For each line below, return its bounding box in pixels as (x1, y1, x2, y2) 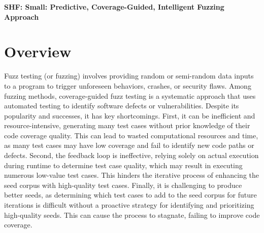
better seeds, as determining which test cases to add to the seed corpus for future (4, 189, 257, 200)
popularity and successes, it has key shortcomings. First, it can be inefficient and (4, 110, 255, 121)
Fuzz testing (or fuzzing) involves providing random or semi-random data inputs (4, 70, 254, 81)
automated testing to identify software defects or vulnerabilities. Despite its (4, 100, 239, 111)
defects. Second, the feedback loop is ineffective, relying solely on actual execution (4, 150, 259, 161)
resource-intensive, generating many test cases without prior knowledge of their (4, 120, 250, 131)
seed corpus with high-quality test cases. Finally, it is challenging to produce (4, 179, 242, 190)
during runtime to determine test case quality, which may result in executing (4, 160, 243, 170)
